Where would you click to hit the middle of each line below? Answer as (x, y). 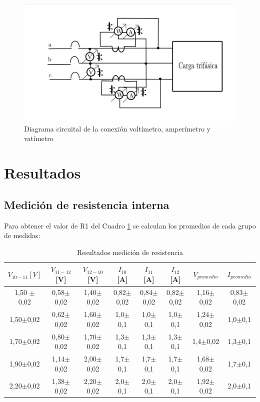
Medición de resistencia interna (87, 204)
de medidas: (22, 235)
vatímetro (39, 138)
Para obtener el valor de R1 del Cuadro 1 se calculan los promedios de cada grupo (130, 225)
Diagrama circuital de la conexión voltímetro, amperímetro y (117, 128)
